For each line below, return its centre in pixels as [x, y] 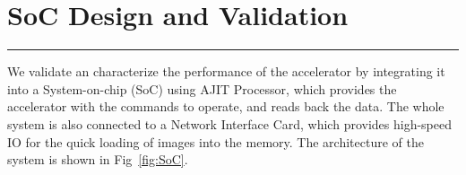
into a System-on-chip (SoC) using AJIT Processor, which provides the [202, 88]
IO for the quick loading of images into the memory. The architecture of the [216, 141]
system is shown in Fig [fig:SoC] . [98, 159]
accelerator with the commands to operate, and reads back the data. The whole [226, 106]
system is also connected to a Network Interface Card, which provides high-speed [230, 123]
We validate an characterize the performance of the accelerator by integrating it [226, 71]
